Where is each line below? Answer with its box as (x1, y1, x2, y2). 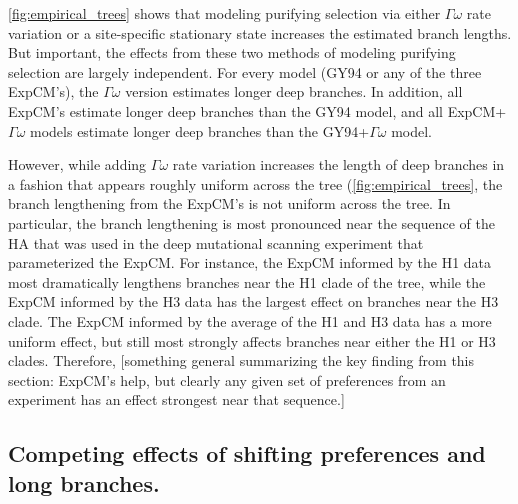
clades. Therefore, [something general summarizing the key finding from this (8, 350, 475, 371)
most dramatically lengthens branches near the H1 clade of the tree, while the (8, 271, 486, 292)
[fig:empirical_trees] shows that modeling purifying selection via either (8, 3, 441, 23)
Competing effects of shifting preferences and (8, 438, 486, 469)
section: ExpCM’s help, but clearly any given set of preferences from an (8, 369, 446, 390)
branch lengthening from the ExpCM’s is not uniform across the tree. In (8, 193, 451, 214)
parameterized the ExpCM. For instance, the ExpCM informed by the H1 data (8, 252, 492, 273)
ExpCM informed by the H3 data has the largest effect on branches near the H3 (8, 291, 499, 312)
